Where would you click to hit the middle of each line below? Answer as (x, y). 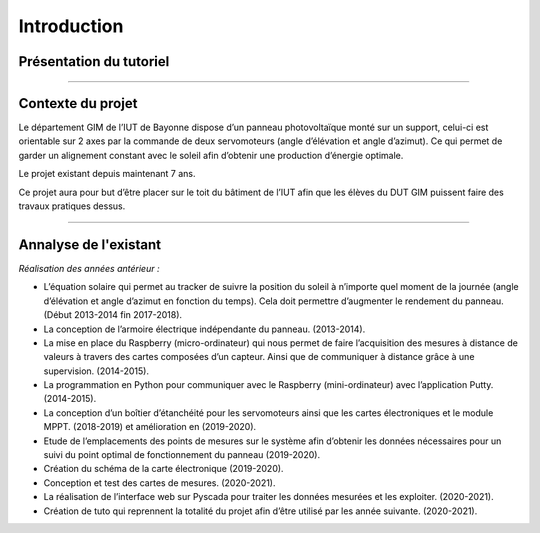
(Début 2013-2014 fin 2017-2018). (113, 315)
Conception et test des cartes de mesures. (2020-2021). (159, 482)
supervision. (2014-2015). (96, 371)
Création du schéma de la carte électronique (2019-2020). (163, 469)
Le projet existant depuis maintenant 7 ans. (107, 174)
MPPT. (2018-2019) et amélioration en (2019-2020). (150, 427)
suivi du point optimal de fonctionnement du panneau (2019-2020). (181, 455)
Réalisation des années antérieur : (89, 268)
